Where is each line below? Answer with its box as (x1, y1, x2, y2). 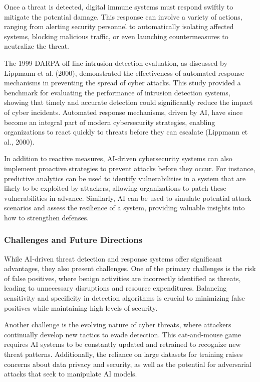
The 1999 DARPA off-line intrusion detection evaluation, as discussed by (4, 57, 227, 68)
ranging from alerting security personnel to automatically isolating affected (4, 21, 234, 32)
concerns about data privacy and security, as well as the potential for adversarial (4, 358, 251, 369)
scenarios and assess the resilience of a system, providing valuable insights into (4, 202, 245, 213)
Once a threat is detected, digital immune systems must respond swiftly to (4, 2, 233, 12)
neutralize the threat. (4, 41, 69, 51)
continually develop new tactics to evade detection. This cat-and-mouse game (4, 329, 241, 339)
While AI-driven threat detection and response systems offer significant (4, 253, 222, 264)
